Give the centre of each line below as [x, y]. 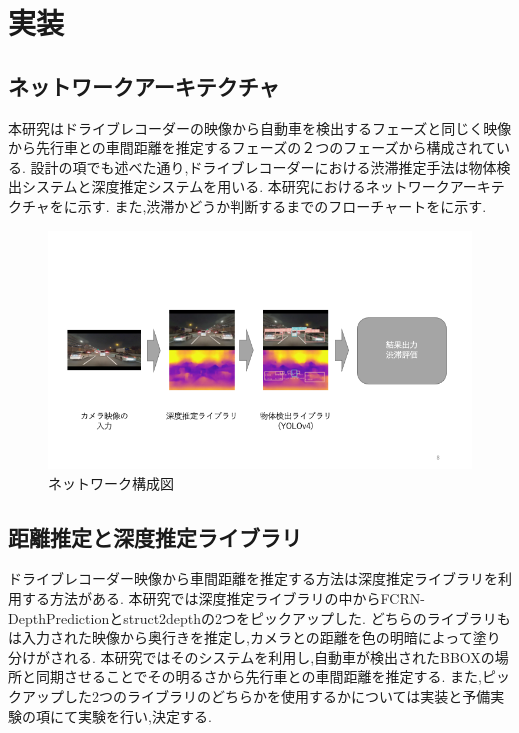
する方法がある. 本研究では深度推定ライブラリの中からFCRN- [223, 598]
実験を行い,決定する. [144, 715]
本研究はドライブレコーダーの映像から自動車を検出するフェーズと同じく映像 [260, 127]
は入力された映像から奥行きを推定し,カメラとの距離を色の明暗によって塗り [254, 637]
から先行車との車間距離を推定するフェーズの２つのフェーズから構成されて [252, 147]
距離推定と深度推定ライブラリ [155, 536]
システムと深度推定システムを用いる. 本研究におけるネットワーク [235, 186]
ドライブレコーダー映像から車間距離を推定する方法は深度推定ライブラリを [253, 578]
